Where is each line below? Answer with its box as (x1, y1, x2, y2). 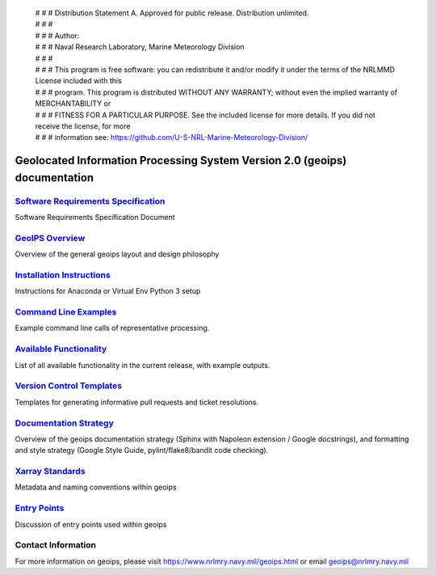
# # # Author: (35, 31, 80, 40)
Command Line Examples (15, 307, 117, 318)
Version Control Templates (15, 380, 123, 391)
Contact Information (15, 539, 97, 551)
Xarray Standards (15, 466, 86, 477)
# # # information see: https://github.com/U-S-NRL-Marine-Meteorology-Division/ (35, 133, 308, 142)
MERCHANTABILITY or (35, 99, 111, 108)
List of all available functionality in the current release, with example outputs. (15, 360, 270, 370)
